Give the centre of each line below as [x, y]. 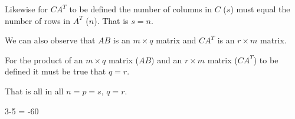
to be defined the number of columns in [141, 9]
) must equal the [260, 9]
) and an [167, 59]
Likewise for [27, 9]
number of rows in [37, 20]
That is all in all [34, 91]
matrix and [176, 40]
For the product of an [44, 59]
